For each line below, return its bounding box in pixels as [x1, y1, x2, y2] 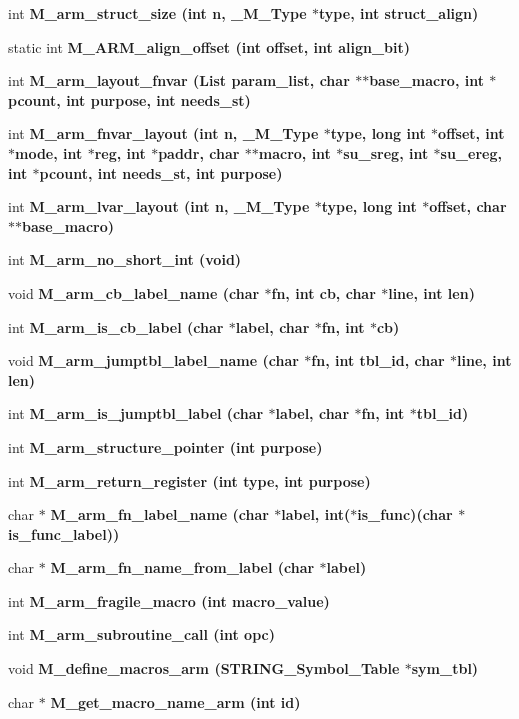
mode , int [15, 142, 83, 163]
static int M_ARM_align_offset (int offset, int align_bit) [8, 36, 410, 57]
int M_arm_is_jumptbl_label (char [8, 403, 264, 424]
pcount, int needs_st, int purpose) [39, 162, 283, 183]
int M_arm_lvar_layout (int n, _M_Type [8, 196, 310, 217]
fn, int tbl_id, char [311, 350, 445, 371]
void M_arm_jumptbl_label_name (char [8, 350, 299, 371]
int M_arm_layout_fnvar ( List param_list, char [8, 70, 350, 91]
